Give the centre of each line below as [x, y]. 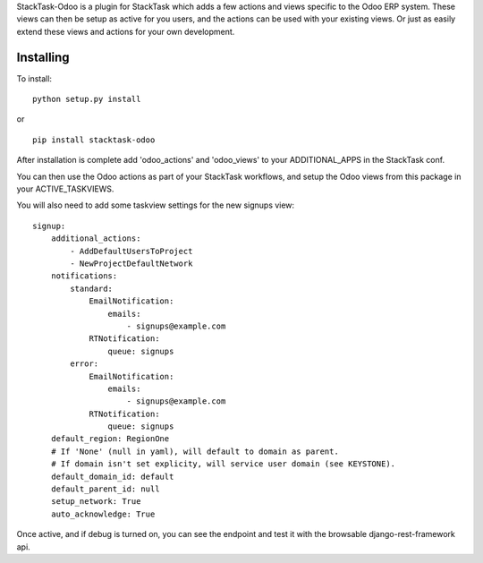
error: [85, 364]
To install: [34, 78]
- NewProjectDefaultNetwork [131, 263]
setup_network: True [96, 502]
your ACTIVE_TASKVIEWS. [65, 189]
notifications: [84, 276]
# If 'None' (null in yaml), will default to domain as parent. [195, 451]
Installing [43, 57]
